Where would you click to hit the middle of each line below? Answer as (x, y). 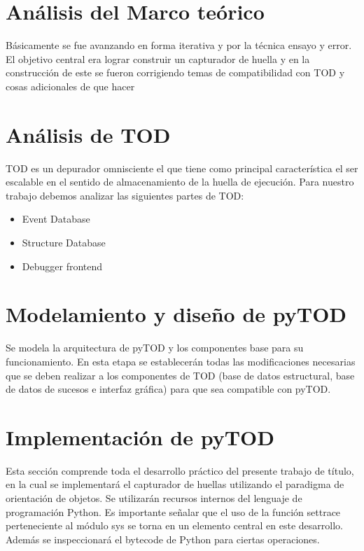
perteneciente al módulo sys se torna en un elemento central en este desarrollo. (174, 525)
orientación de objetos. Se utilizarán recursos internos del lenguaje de (154, 498)
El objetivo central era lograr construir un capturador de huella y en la (158, 58)
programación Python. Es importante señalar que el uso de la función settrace (173, 511)
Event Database (56, 219)
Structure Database (64, 242)
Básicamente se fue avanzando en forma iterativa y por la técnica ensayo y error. (179, 45)
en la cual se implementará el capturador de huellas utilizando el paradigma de (175, 484)
